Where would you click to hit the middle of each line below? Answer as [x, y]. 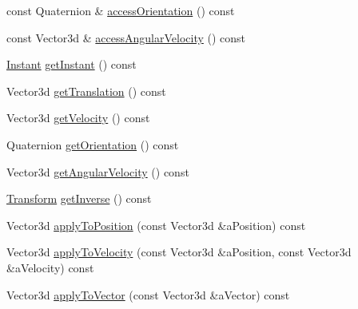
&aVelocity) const [50, 267]
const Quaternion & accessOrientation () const [121, 10]
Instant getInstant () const [72, 64]
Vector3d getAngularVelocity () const [98, 171]
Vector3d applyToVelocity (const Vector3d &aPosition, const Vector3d [179, 252]
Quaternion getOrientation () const [93, 144]
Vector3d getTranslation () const [86, 91]
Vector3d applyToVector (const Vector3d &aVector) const [148, 294]
